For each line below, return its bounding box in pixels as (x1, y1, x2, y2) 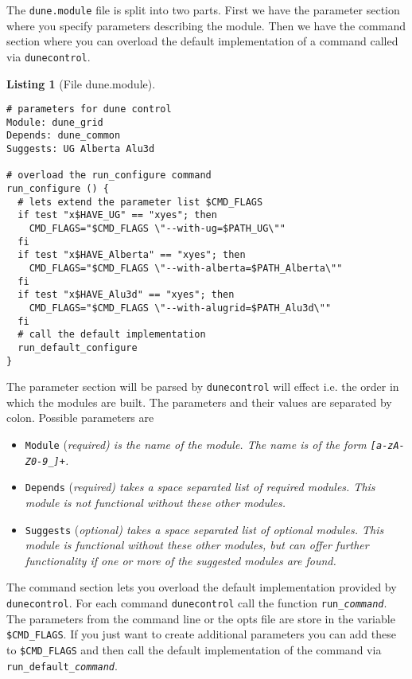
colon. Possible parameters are (6, 409, 154, 426)
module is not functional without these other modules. (25, 494, 286, 511)
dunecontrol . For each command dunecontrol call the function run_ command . (6, 595, 387, 611)
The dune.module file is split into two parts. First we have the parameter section (6, 2, 400, 18)
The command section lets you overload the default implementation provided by (6, 579, 397, 595)
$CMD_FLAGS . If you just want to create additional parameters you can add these (6, 626, 396, 642)
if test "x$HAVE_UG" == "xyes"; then (17, 209, 217, 221)
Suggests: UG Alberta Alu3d (6, 143, 155, 155)
